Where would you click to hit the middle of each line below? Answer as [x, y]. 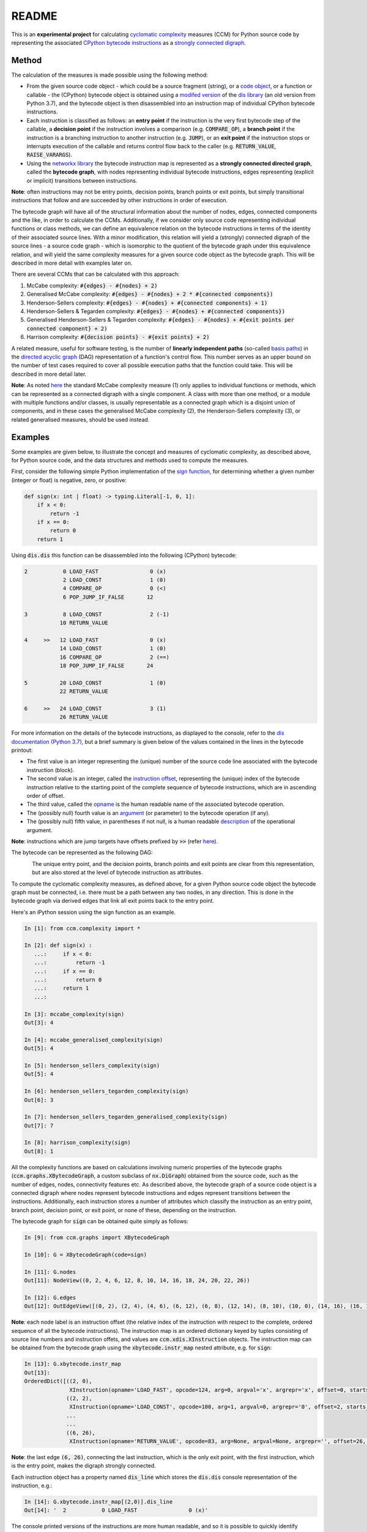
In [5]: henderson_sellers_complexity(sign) [92, 1065]
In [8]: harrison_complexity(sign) [77, 1143]
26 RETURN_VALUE [84, 717]
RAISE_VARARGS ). [50, 155]
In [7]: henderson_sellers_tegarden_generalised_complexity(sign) [126, 1117]
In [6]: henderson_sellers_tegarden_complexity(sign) [106, 1091]
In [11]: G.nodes [50, 1272]
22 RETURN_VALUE [84, 692]
